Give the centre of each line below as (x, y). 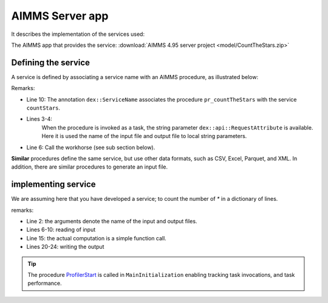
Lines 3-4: (39, 119)
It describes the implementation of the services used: (78, 34)
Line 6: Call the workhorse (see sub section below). (91, 147)
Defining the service (51, 62)
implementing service (54, 185)
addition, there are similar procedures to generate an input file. (90, 167)
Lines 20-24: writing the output (65, 247)
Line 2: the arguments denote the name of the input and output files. (112, 221)
